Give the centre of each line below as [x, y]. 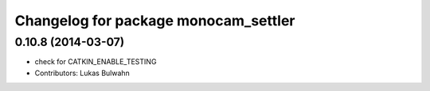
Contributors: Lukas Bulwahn [82, 73]
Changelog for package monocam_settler [155, 21]
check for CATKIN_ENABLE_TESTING [96, 62]
